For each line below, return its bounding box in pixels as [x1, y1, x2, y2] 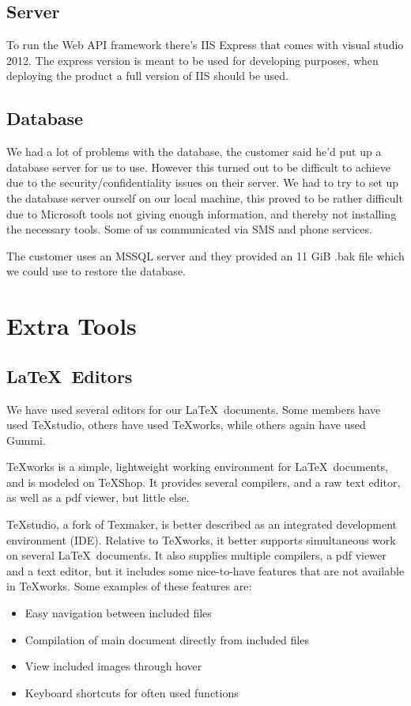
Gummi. [6, 431, 46, 448]
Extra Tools [6, 309, 137, 342]
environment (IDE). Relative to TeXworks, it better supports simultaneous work [6, 531, 396, 548]
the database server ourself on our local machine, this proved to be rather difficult [6, 189, 403, 206]
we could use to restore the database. [6, 263, 186, 279]
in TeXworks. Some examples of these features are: [6, 578, 252, 594]
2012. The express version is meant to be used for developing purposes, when [6, 51, 379, 68]
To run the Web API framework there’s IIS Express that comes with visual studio [6, 36, 404, 53]
